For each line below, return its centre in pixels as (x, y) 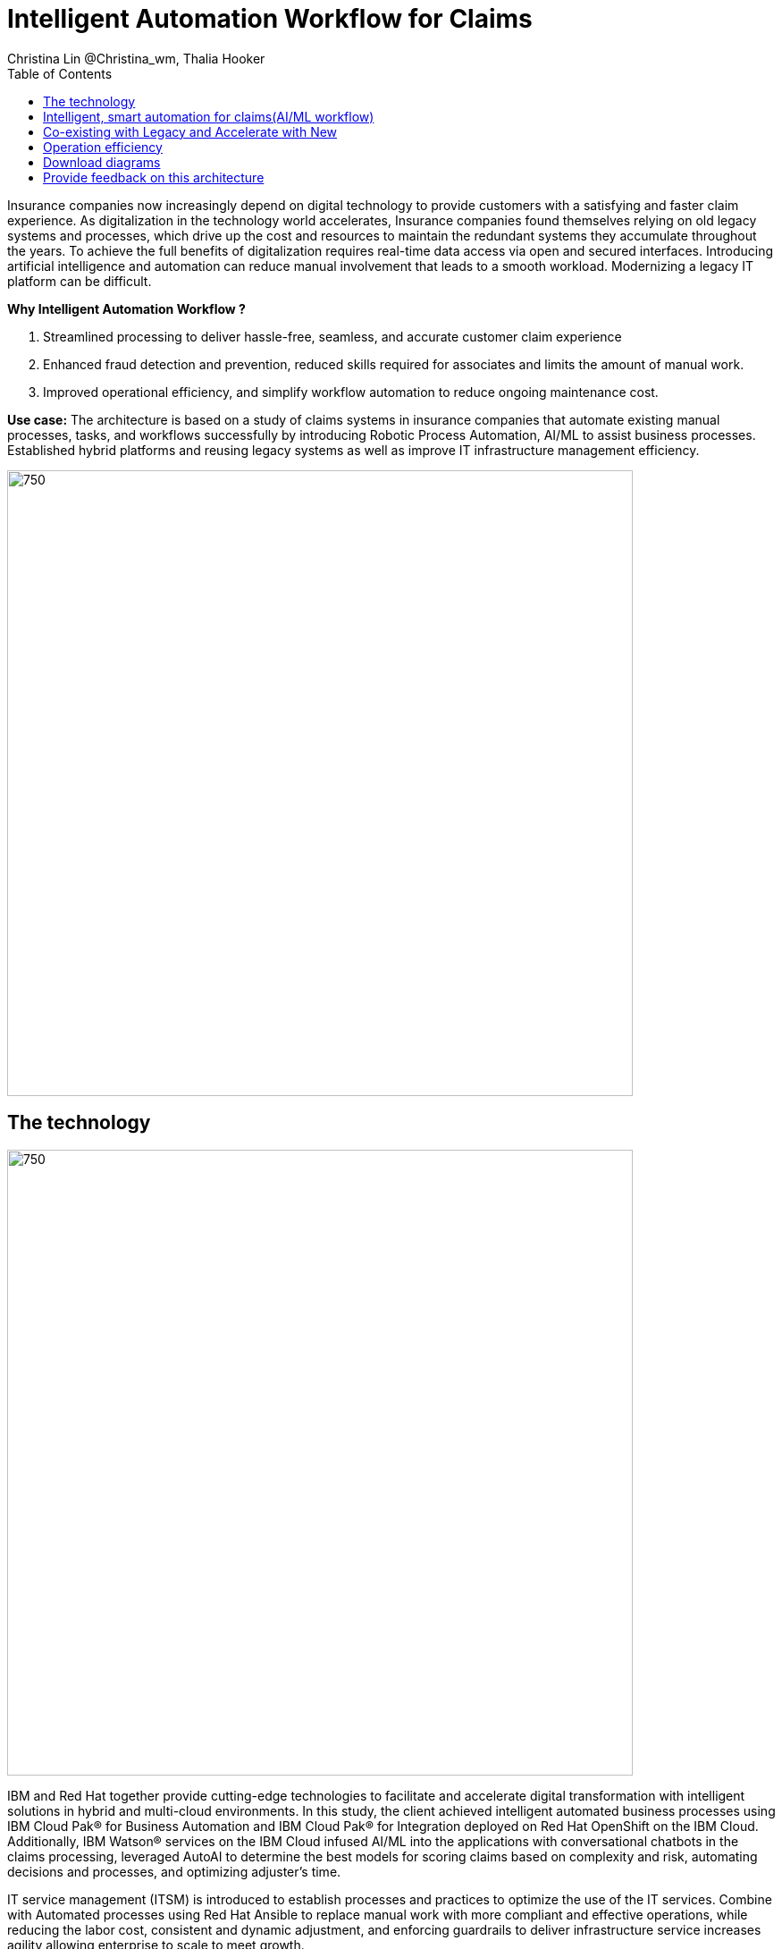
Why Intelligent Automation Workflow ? (126, 308)
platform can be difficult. (80, 281)
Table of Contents (60, 73)
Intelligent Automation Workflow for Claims (270, 19)
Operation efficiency (103, 147)
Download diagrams (102, 162)
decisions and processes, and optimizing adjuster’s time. (174, 1871)
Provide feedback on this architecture (154, 177)
